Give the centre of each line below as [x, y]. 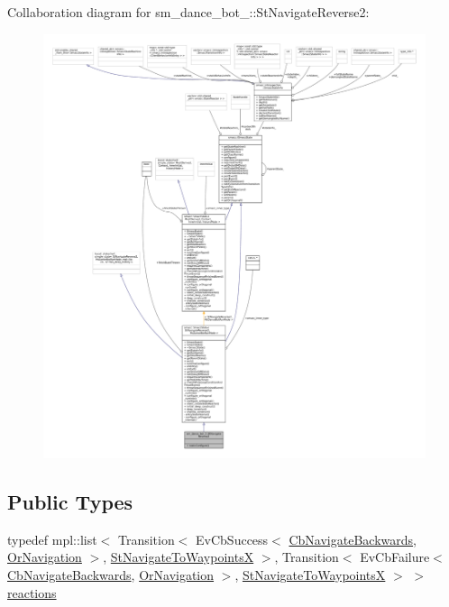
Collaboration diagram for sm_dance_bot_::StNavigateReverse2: [188, 12]
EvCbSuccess [232, 539]
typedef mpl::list [52, 539]
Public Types [70, 502]
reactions [32, 592]
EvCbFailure [395, 557]
